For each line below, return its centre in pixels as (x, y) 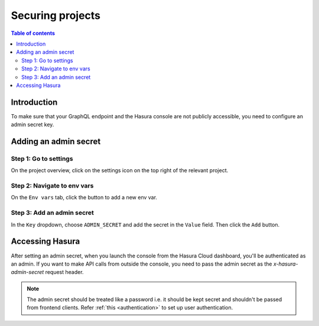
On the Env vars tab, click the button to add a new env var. (84, 198)
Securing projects (56, 15)
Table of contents (33, 33)
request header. (64, 272)
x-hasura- (286, 264)
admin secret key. (32, 125)
